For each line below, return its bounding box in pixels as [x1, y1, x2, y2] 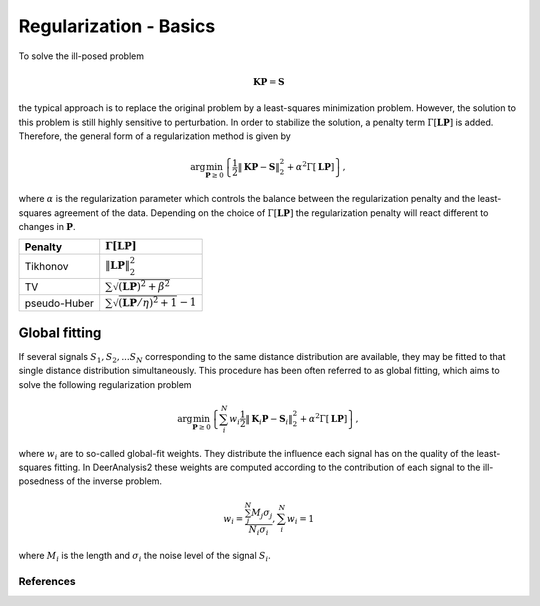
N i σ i [248, 523, 269, 537]
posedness [18, 475, 65, 487]
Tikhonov [24, 259, 69, 273]
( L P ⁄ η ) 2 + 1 [118, 294, 178, 310]
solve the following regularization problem [18, 378, 192, 390]
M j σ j [251, 506, 273, 520]
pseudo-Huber [24, 296, 95, 310]
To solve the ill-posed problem [18, 50, 145, 62]
